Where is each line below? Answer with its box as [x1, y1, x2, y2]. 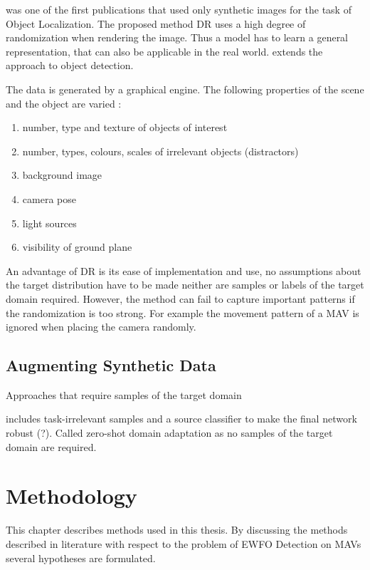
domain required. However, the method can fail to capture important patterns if [6, 291, 355, 306]
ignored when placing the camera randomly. [6, 319, 196, 334]
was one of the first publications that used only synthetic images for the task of [6, 2, 351, 16]
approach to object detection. [6, 58, 134, 73]
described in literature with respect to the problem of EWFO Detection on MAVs [6, 536, 361, 551]
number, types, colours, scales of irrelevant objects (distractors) [22, 143, 299, 158]
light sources [22, 215, 77, 230]
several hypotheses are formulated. [6, 550, 156, 565]
